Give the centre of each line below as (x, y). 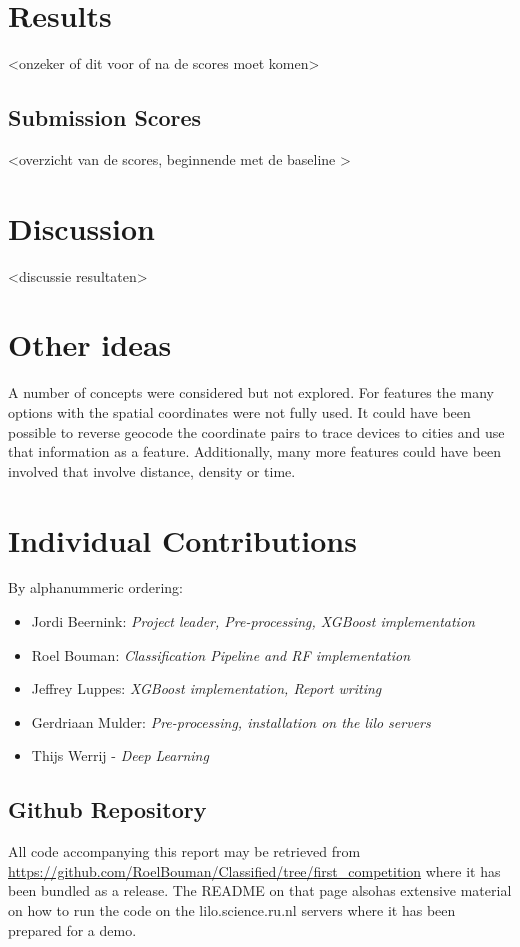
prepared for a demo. (72, 929)
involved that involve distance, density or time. (152, 470)
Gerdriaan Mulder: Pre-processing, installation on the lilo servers (231, 721)
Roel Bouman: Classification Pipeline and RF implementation (221, 654)
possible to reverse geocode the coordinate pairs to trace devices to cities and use (256, 431)
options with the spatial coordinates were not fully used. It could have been (239, 411)
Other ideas (90, 344)
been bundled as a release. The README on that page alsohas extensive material (260, 890)
